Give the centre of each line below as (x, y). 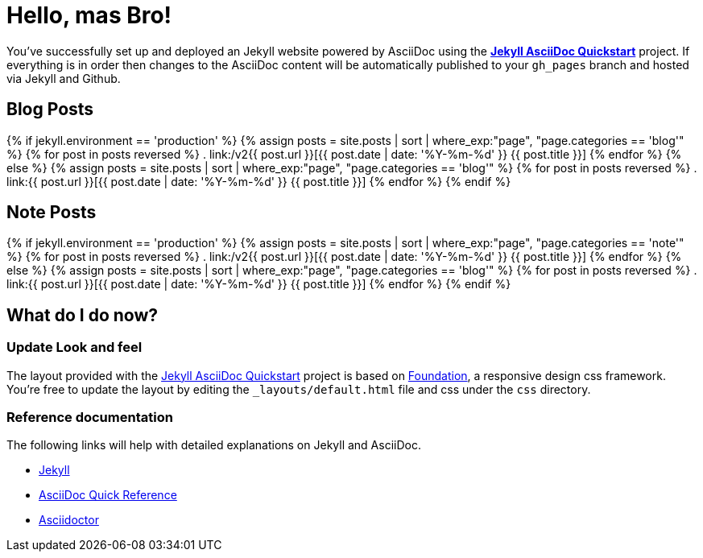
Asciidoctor (69, 520)
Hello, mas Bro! (89, 15)
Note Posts (52, 213)
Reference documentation (90, 417)
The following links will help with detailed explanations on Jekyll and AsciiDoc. (214, 445)
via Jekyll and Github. (64, 78)
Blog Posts (50, 110)
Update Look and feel (74, 347)
